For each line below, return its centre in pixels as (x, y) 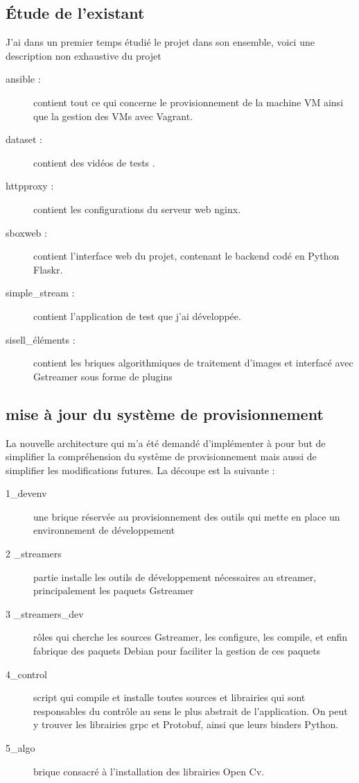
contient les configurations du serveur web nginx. (137, 209)
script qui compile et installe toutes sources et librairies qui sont (169, 697)
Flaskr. (48, 269)
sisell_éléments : (41, 339)
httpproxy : (30, 186)
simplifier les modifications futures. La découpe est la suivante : (140, 470)
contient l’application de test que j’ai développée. (137, 315)
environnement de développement (104, 530)
